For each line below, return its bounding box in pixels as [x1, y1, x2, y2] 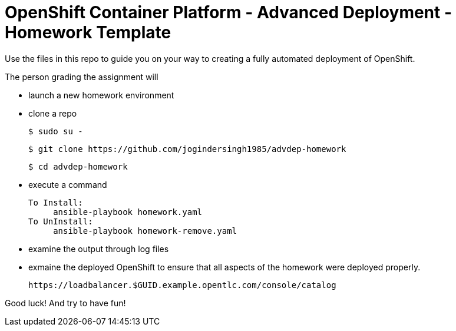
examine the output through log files [28, 243, 169, 254]
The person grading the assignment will [5, 71, 158, 82]
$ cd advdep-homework [28, 161, 128, 171]
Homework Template [5, 22, 171, 42]
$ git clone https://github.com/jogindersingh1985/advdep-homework [28, 144, 346, 154]
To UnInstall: [28, 216, 93, 226]
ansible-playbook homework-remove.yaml [53, 226, 237, 236]
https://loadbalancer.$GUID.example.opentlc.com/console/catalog [28, 280, 336, 290]
